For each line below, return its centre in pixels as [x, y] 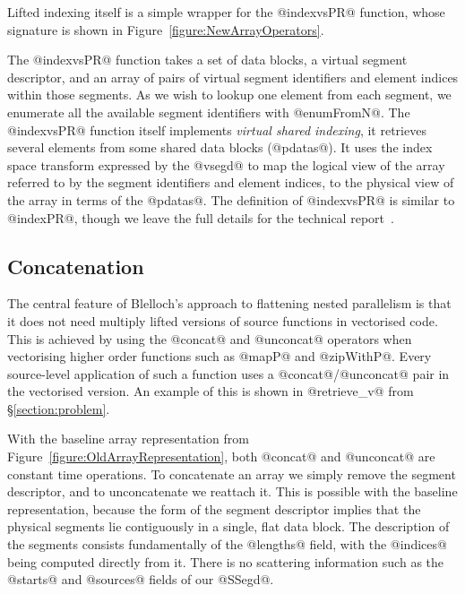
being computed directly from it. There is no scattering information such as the [226, 561]
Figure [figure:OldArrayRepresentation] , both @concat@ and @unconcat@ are [221, 456]
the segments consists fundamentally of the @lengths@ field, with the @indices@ [227, 544]
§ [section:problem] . [59, 408]
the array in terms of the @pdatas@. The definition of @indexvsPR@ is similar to [231, 199]
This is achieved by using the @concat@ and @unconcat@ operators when [210, 338]
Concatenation [76, 266]
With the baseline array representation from [128, 439]
